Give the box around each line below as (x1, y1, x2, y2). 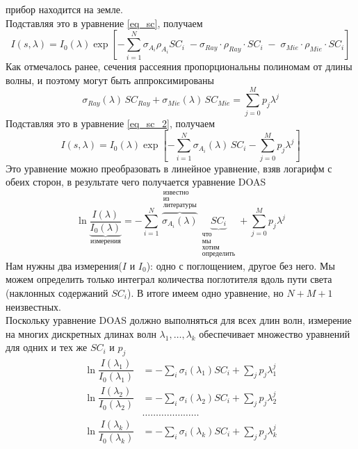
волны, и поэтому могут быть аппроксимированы (6, 72, 214, 87)
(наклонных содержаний (6, 285, 108, 300)
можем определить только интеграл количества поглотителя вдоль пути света (6, 272, 332, 286)
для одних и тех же (6, 340, 88, 354)
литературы (163, 202, 197, 209)
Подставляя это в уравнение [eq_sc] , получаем (6, 15, 203, 30)
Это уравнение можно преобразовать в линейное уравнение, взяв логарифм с (6, 161, 332, 175)
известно (163, 188, 189, 196)
